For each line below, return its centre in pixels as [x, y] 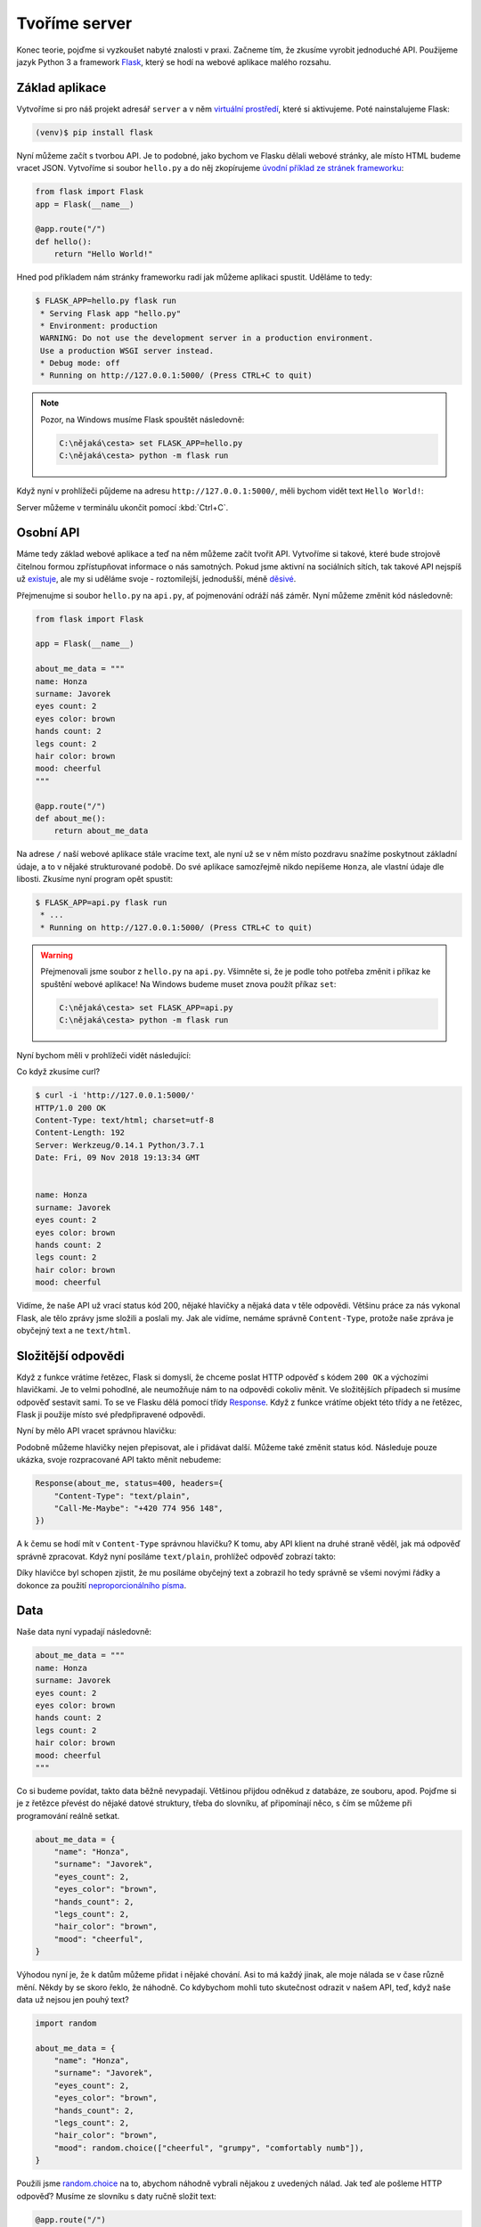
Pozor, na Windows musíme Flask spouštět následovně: [143, 420]
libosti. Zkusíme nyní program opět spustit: [95, 879]
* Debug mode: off [80, 363]
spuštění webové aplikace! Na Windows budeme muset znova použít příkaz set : [188, 983]
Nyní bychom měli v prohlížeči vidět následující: [104, 1055]
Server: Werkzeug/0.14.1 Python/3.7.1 [120, 1145]
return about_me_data [101, 831]
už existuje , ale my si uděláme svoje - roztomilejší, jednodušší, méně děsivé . [156, 579]
